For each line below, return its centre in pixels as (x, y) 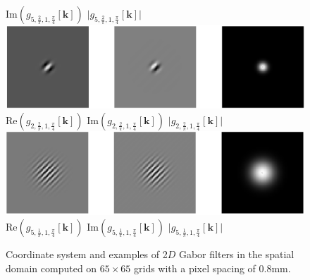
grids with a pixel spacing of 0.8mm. (212, 268)
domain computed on (51, 268)
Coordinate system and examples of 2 (87, 254)
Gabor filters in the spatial (236, 254)
